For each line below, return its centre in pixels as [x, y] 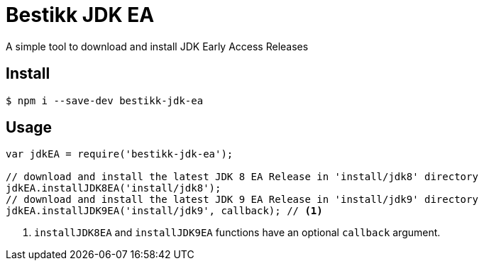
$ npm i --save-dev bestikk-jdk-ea [105, 100]
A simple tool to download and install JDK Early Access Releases [157, 46]
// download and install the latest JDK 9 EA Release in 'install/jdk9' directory [242, 200]
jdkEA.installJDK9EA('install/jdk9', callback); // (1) [164, 211]
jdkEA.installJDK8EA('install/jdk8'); [114, 188]
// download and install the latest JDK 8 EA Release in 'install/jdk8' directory [242, 177]
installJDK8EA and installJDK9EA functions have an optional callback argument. [237, 233]
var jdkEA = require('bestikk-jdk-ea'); [120, 154]
